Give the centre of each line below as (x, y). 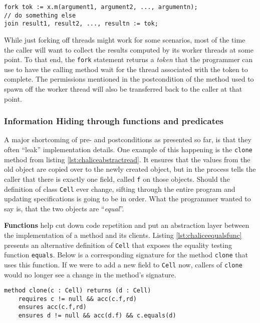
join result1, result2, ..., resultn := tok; (81, 24)
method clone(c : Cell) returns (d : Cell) (78, 291)
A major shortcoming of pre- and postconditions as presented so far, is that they (128, 139)
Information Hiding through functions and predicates (114, 121)
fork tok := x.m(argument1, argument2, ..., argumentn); (101, 7)
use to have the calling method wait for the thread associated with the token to (126, 69)
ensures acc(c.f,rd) (52, 307)
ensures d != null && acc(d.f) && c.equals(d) (97, 316)
